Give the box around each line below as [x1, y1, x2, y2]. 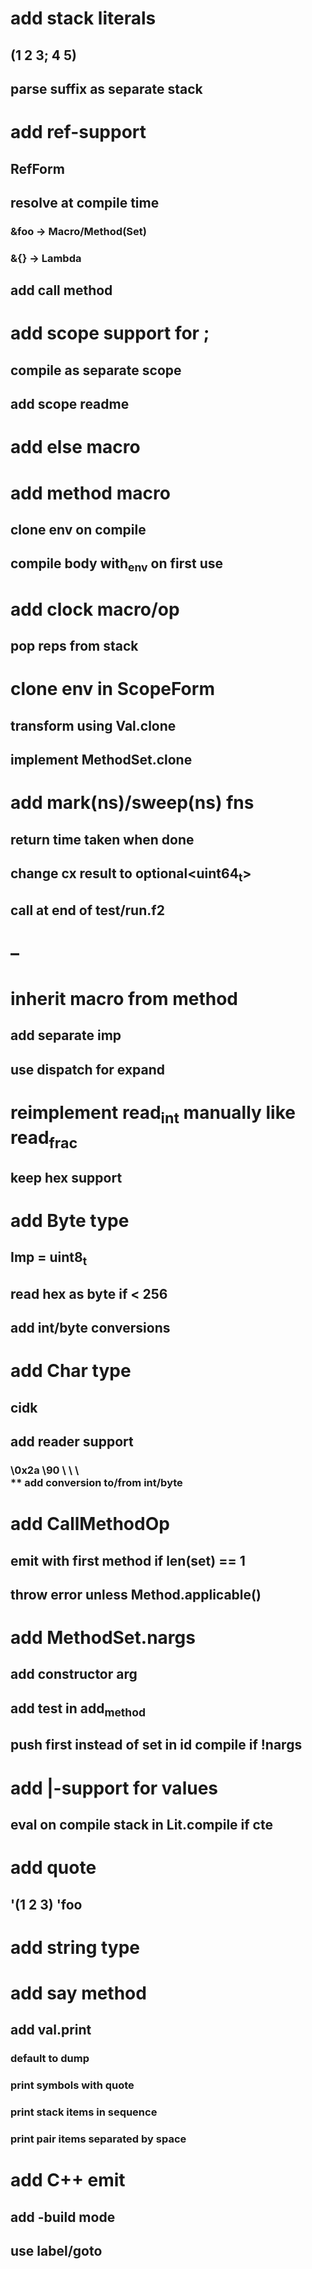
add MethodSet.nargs [10, 1627, 196, 1649]
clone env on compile [10, 521, 147, 538]
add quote [10, 1857, 97, 1879]
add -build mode [10, 2208, 116, 2226]
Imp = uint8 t [10, 1249, 88, 1269]
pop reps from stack [10, 638, 139, 655]
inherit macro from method [10, 987, 238, 1010]
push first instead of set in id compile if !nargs [10, 1737, 303, 1754]
